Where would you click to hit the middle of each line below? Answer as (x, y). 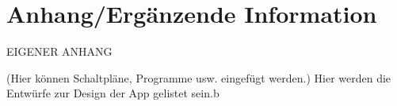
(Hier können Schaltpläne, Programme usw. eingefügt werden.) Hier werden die (199, 77)
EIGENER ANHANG (59, 51)
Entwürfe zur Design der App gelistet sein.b (113, 93)
